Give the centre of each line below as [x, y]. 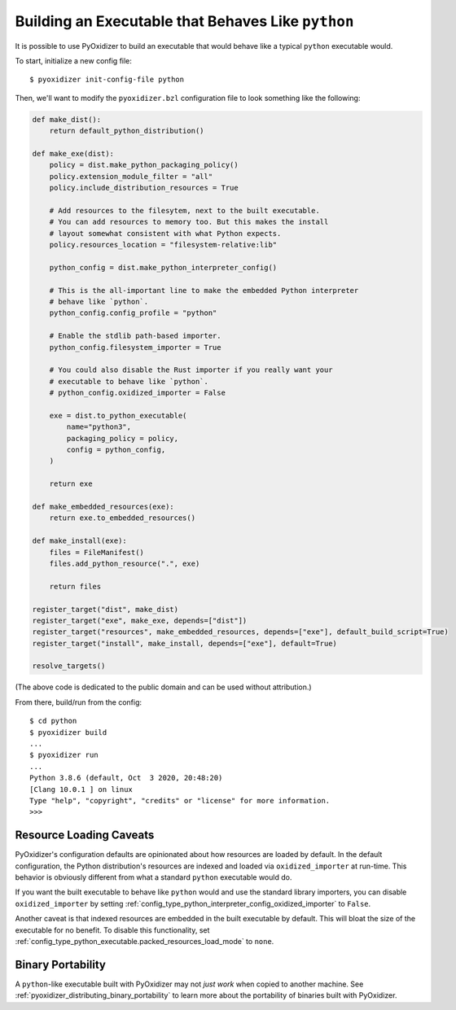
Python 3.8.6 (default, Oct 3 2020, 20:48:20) [126, 778]
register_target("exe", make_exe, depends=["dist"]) [140, 620]
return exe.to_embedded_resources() [122, 518]
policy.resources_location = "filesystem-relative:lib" [163, 245]
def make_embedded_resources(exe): [103, 506]
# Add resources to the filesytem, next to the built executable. [185, 210]
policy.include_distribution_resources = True [144, 188]
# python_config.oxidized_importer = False [137, 393]
